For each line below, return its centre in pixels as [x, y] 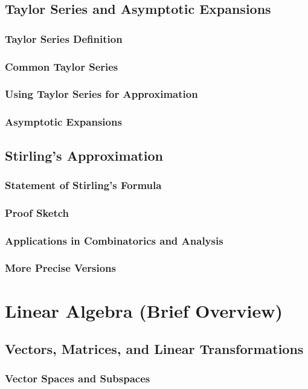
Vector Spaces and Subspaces [78, 378]
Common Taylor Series [62, 66]
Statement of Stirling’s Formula [83, 185]
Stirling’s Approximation [84, 155]
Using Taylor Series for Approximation [101, 94]
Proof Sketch [37, 212]
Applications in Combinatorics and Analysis [114, 240]
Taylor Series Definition [64, 38]
